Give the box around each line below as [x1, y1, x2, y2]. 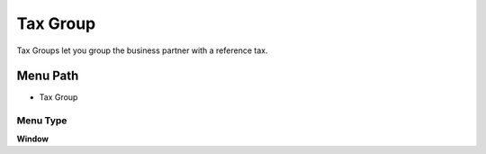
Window [16, 133, 49, 144]
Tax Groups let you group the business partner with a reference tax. [16, 45, 268, 56]
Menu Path [16, 68, 79, 84]
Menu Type [16, 114, 67, 127]
